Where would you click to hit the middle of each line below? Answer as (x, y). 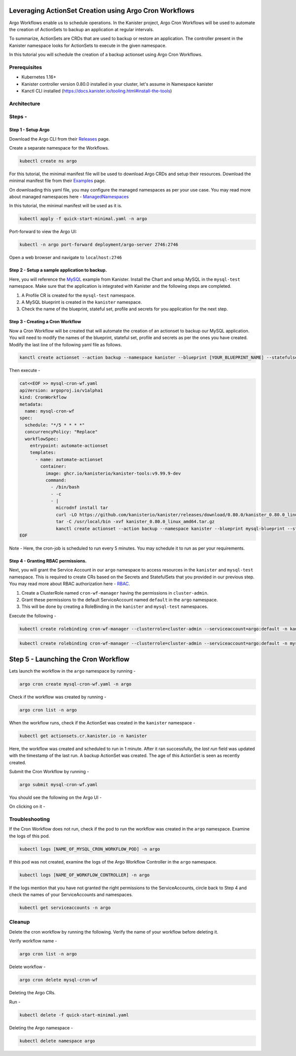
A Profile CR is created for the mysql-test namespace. (78, 295)
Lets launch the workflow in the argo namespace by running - (72, 671)
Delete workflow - (27, 967)
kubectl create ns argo (48, 161)
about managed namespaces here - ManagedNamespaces (69, 197)
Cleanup (19, 922)
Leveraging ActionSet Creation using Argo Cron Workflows (102, 11)
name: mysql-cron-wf (50, 411)
